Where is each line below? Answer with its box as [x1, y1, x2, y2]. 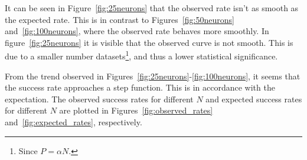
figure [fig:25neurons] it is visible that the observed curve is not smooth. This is [5, 36, 293, 48]
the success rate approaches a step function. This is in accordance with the [5, 81, 275, 94]
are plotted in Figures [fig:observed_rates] [59, 104, 213, 116]
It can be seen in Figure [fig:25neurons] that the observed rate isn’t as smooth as [5, 2, 299, 14]
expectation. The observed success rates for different [5, 92, 194, 105]
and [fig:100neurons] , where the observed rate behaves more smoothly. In [5, 25, 269, 37]
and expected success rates [205, 92, 302, 105]
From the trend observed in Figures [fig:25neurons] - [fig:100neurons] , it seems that [5, 69, 301, 82]
